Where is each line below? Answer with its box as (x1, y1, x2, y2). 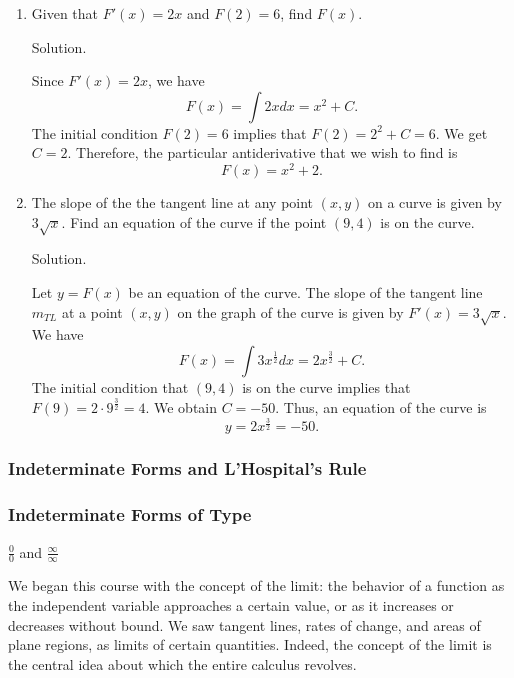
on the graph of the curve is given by (177, 301, 404, 322)
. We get (435, 122, 488, 143)
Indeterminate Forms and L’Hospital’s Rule (8, 456, 367, 481)
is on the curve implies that (242, 376, 411, 397)
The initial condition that (31, 376, 189, 397)
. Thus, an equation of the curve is (275, 396, 487, 417)
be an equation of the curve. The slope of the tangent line (128, 282, 483, 302)
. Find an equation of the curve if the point (61, 211, 327, 232)
